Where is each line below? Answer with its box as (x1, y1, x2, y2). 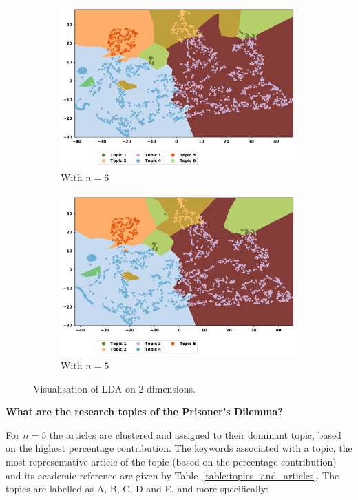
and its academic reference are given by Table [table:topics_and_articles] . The (6, 468, 339, 482)
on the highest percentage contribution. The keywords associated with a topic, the (6, 441, 352, 455)
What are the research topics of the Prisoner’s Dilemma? (6, 404, 283, 419)
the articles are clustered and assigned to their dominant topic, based (49, 427, 341, 441)
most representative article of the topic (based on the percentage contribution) (6, 455, 337, 469)
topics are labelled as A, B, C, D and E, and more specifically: (6, 481, 268, 496)
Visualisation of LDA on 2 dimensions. (33, 381, 196, 395)
